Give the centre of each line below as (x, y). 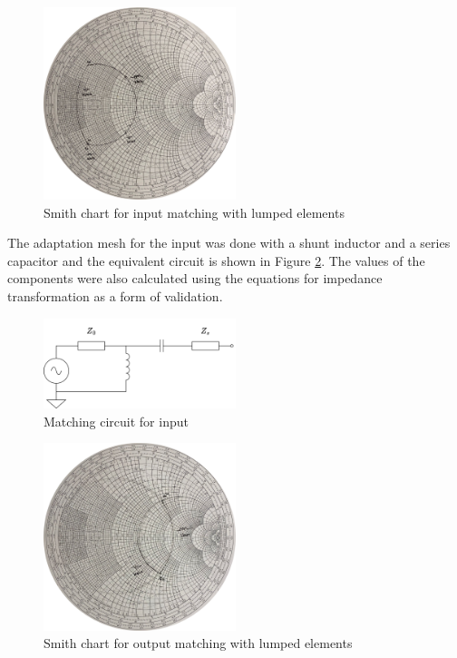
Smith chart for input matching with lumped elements (194, 212)
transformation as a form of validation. (115, 295)
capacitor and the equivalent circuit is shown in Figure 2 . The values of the (216, 260)
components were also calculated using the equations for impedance (195, 278)
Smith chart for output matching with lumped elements (198, 643)
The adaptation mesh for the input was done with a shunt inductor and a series (229, 243)
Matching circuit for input (116, 421)
